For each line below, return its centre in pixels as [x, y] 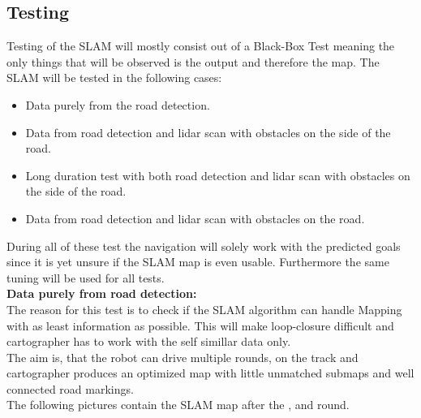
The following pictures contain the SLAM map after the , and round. [178, 405]
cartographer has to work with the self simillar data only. [149, 341]
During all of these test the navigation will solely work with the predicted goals [204, 246]
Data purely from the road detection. [118, 104]
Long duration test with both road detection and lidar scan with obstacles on [218, 175]
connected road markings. [70, 388]
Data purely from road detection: [102, 293]
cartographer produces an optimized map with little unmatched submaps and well [210, 373]
